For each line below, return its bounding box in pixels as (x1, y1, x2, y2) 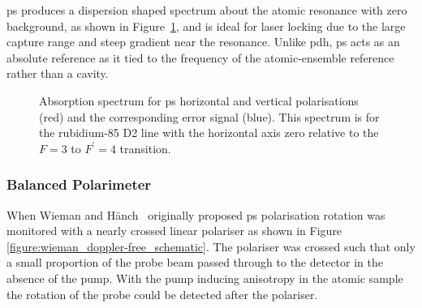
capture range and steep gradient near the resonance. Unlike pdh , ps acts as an (6, 33, 400, 50)
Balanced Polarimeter (6, 174, 152, 195)
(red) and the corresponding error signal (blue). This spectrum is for (39, 108, 380, 125)
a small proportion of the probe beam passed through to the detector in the (6, 254, 384, 271)
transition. (119, 139, 171, 156)
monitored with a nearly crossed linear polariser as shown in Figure (6, 222, 342, 239)
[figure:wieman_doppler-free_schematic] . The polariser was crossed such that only (6, 237, 416, 255)
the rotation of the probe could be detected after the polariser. (6, 285, 318, 302)
